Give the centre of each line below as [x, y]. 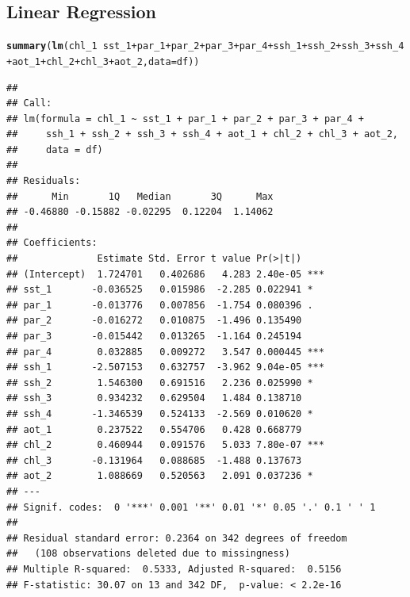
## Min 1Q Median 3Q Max [140, 196]
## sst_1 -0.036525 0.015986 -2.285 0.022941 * [160, 290]
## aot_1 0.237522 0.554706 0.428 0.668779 [154, 429]
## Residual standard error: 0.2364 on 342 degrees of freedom [177, 538]
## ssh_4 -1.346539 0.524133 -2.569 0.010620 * [160, 413]
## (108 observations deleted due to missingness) [148, 554]
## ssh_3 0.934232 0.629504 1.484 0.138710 [154, 398]
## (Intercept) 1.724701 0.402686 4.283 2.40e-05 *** [165, 274]
